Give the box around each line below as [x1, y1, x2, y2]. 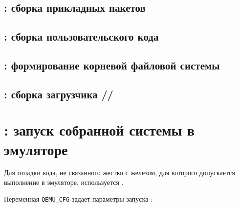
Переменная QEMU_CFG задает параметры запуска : [4, 193, 152, 204]
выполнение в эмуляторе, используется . [4, 177, 124, 187]
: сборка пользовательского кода [4, 29, 159, 44]
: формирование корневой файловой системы [4, 57, 220, 72]
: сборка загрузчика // [4, 86, 113, 101]
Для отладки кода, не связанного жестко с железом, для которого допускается [4, 167, 235, 178]
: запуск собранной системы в [4, 120, 195, 140]
